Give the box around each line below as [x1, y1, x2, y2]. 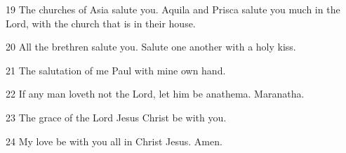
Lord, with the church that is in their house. [6, 15, 196, 30]
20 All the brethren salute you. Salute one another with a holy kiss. [6, 39, 296, 54]
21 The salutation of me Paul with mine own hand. [6, 62, 226, 77]
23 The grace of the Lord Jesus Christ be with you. [6, 109, 227, 124]
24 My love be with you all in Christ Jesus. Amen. [6, 133, 222, 148]
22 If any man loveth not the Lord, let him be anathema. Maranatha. [6, 86, 305, 101]
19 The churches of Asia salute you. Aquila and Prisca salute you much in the [6, 2, 340, 16]
